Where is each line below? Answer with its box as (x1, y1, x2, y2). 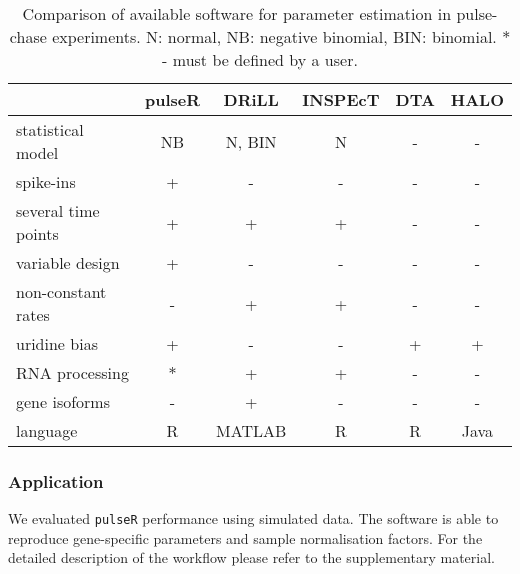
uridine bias (16, 332, 98, 355)
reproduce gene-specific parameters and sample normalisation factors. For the (8, 527, 483, 548)
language (16, 419, 78, 442)
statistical (16, 118, 84, 141)
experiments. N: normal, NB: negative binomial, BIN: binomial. (52, 25, 497, 48)
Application (8, 468, 104, 493)
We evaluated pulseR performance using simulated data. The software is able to (8, 508, 499, 529)
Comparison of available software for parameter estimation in (22, 2, 452, 25)
